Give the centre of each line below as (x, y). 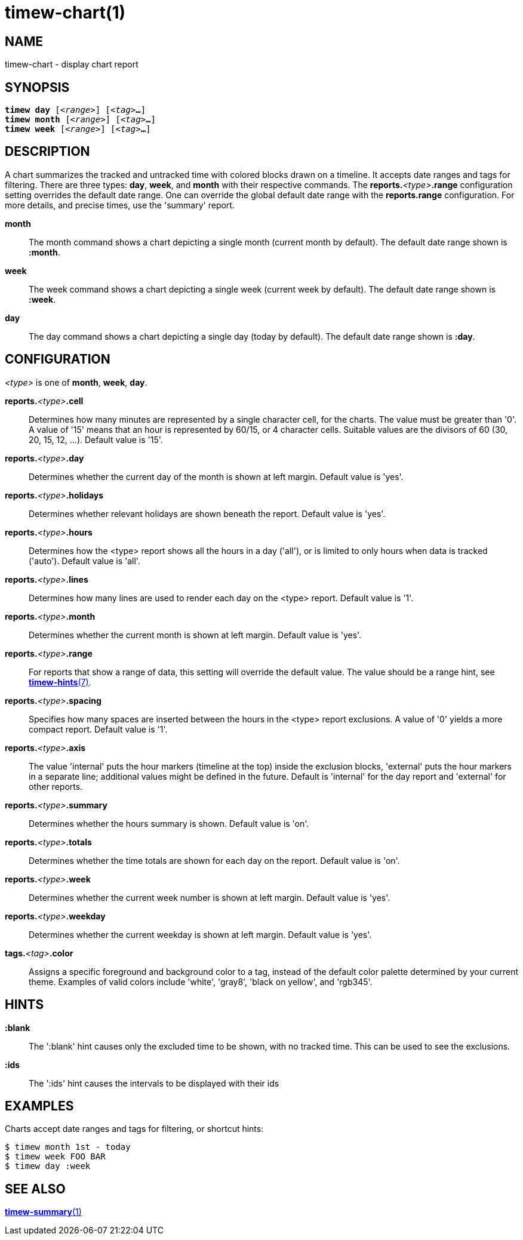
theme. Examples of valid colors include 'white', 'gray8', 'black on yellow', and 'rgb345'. (201, 981)
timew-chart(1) (65, 13)
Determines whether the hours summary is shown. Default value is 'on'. (169, 823)
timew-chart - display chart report (72, 64)
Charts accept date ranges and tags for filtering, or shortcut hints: (134, 1129)
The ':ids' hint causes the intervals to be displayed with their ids (154, 1083)
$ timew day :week (48, 1166)
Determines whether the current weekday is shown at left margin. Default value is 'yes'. (200, 934)
